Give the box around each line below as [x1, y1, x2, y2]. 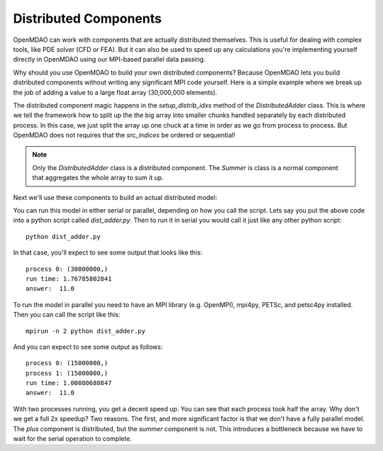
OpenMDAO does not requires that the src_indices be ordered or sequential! [13, 131, 235, 140]
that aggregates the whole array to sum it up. [32, 174, 164, 182]
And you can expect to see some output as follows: [13, 343, 163, 351]
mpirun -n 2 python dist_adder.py [26, 327, 145, 335]
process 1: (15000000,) [26, 369, 109, 377]
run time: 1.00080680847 [26, 379, 112, 387]
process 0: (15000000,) [26, 359, 109, 367]
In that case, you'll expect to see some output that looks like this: [13, 248, 203, 257]
